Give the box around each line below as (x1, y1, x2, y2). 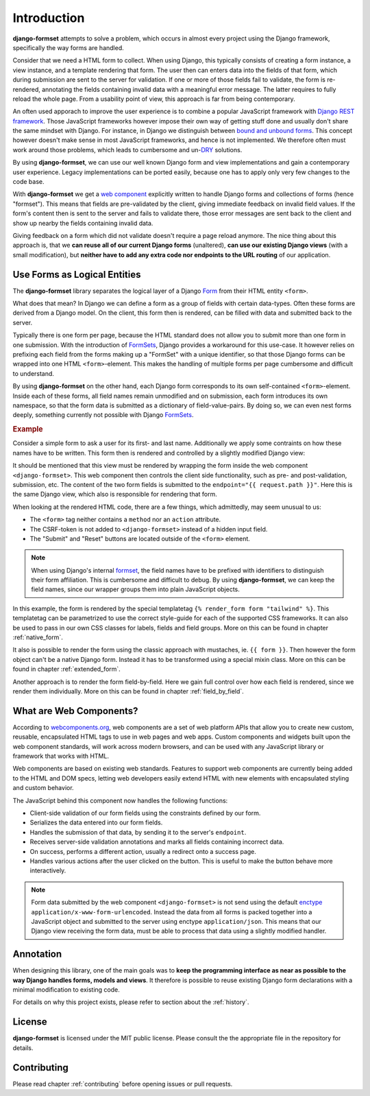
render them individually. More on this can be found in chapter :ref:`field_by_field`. (12, 687, 245, 695)
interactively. (29, 866, 66, 874)
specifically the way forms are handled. (12, 43, 124, 51)
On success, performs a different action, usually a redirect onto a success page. (29, 847, 257, 855)
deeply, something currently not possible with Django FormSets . (12, 411, 194, 419)
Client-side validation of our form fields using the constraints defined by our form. (29, 809, 261, 818)
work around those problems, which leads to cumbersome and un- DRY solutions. (12, 145, 243, 154)
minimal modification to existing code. (12, 986, 120, 994)
